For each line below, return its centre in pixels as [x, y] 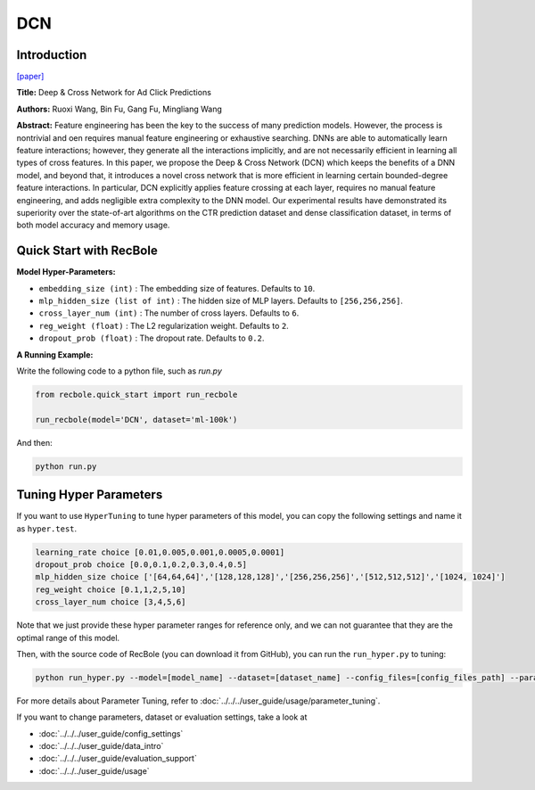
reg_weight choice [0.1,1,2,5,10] [111, 589]
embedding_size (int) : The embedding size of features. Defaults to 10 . [177, 288]
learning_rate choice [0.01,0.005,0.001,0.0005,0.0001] [160, 552]
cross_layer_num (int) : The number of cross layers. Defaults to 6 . [169, 313]
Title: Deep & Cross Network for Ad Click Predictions [114, 93]
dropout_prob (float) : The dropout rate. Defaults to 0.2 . [152, 338]
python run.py [66, 466]
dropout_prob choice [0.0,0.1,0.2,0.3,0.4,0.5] [141, 565]
